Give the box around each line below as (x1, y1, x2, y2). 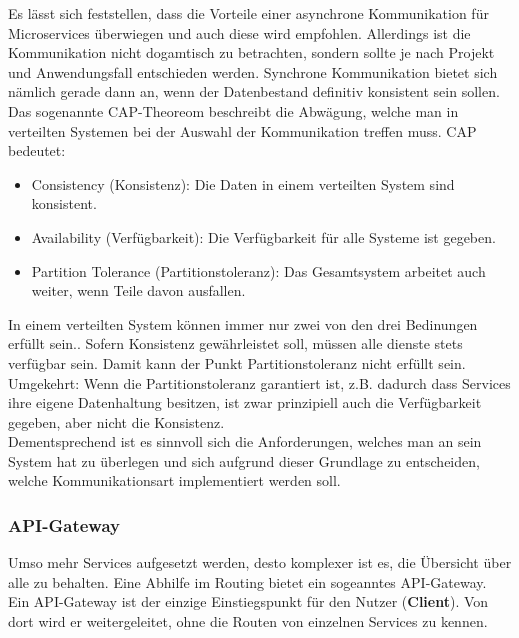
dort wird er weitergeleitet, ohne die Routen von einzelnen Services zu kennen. (8, 611, 488, 632)
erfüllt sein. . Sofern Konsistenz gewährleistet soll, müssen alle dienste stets (8, 333, 463, 354)
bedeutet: (8, 140, 66, 161)
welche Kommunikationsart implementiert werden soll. (8, 470, 341, 491)
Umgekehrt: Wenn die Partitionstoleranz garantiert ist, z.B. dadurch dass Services (8, 372, 511, 393)
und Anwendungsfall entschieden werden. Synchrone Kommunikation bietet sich (8, 61, 498, 82)
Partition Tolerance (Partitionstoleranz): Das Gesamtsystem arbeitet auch (31, 260, 486, 281)
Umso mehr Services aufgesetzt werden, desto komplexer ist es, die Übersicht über (8, 552, 512, 573)
